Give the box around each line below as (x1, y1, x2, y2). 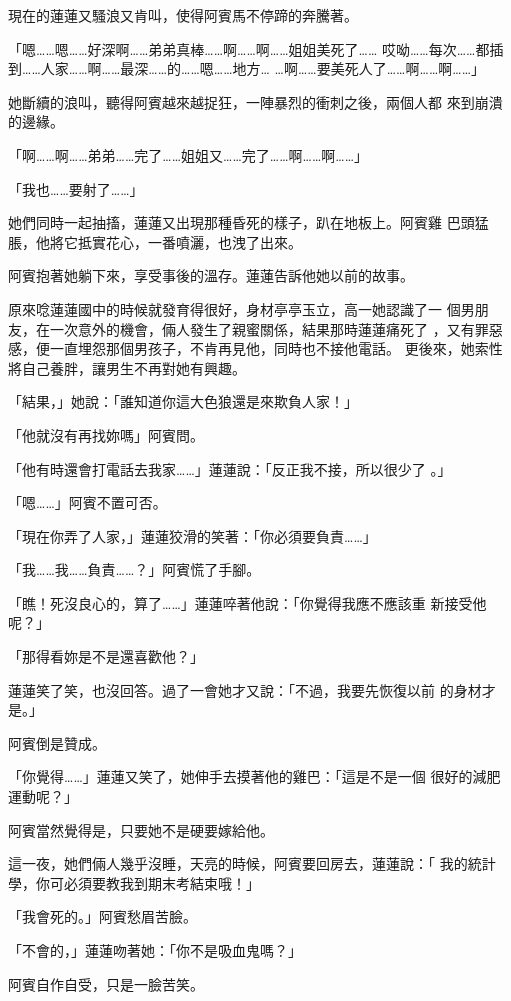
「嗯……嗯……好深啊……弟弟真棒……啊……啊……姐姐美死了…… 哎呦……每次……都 (8, 38, 490, 59)
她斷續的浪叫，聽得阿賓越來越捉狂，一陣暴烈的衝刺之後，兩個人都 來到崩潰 (8, 91, 503, 112)
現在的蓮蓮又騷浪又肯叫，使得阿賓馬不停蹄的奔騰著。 (8, 5, 358, 25)
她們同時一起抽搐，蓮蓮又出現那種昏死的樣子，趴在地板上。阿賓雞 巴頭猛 (8, 212, 489, 233)
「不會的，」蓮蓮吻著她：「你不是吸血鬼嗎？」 (8, 940, 302, 960)
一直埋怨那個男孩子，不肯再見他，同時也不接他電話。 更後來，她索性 (49, 338, 503, 359)
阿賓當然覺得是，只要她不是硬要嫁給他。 (8, 819, 274, 840)
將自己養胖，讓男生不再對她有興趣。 (8, 357, 246, 378)
